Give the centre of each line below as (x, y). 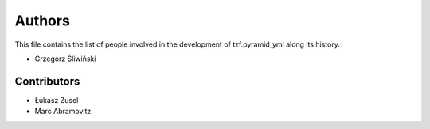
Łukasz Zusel (57, 100)
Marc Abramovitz (63, 112)
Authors (43, 21)
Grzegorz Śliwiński (65, 59)
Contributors (47, 81)
